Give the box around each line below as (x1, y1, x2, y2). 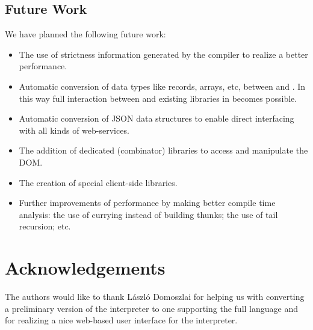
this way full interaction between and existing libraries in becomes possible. (19, 92, 297, 104)
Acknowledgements (5, 255, 166, 280)
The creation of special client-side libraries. (19, 176, 178, 188)
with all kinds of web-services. (19, 123, 129, 136)
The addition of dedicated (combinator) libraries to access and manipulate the (19, 144, 308, 157)
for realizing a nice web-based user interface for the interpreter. (5, 314, 238, 326)
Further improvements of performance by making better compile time (19, 196, 276, 209)
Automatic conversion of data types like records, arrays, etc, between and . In (19, 79, 306, 92)
